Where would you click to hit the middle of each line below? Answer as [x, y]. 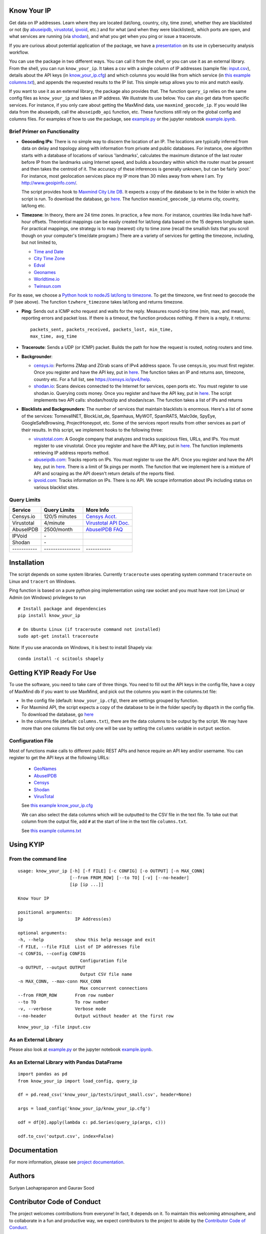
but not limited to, [39, 242]
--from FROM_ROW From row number [66, 995]
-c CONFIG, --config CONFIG [52, 954]
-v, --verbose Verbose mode [62, 1009]
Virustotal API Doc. [108, 523]
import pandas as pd [43, 1074]
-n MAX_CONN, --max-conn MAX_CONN [59, 981]
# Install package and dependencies [62, 609]
